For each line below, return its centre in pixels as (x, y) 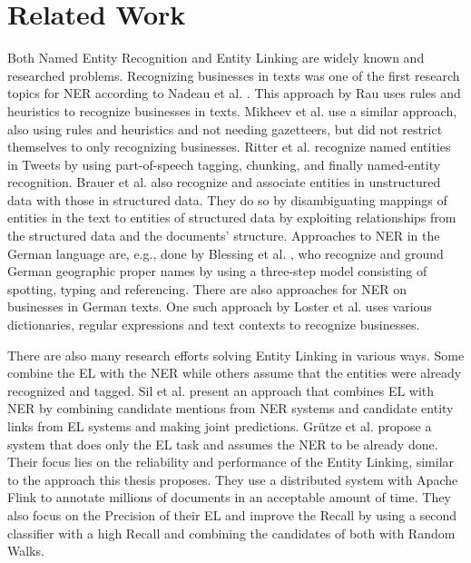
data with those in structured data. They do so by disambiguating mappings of (227, 199)
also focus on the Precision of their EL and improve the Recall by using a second (232, 514)
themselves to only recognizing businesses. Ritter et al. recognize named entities (229, 147)
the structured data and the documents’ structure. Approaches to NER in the (224, 236)
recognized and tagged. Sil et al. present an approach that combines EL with (221, 390)
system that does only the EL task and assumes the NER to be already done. (223, 444)
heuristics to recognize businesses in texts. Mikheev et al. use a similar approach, (232, 110)
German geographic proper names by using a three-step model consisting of (217, 271)
